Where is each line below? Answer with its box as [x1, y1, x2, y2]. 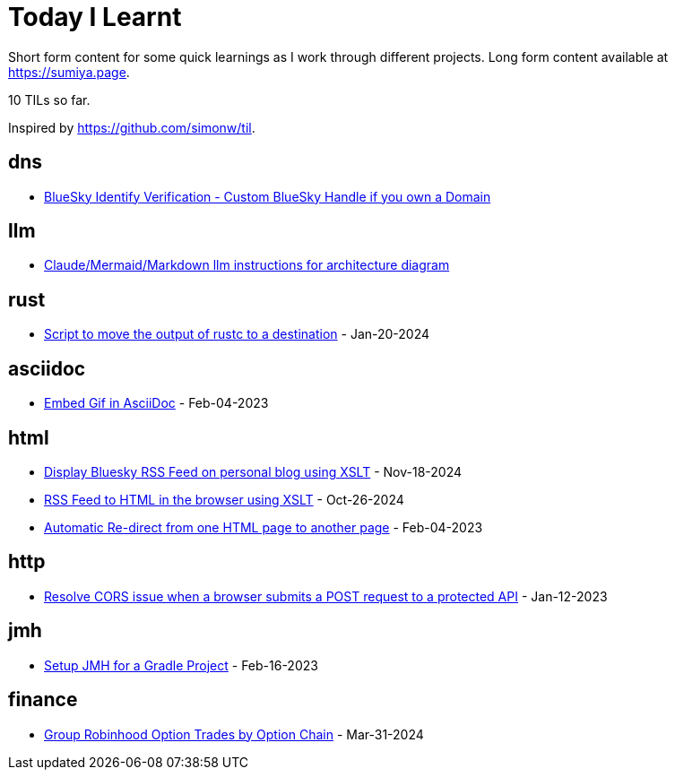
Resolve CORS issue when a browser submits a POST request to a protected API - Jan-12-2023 [44, 588, 608, 604]
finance [8, 688, 78, 712]
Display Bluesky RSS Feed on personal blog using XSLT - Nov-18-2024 [44, 463, 463, 479]
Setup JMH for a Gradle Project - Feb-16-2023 [44, 657, 318, 673]
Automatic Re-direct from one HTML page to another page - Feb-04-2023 [44, 519, 483, 535]
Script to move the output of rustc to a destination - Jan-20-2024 [44, 326, 430, 342]
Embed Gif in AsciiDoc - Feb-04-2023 [44, 395, 269, 411]
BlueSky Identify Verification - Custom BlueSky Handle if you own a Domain [44, 188, 491, 204]
